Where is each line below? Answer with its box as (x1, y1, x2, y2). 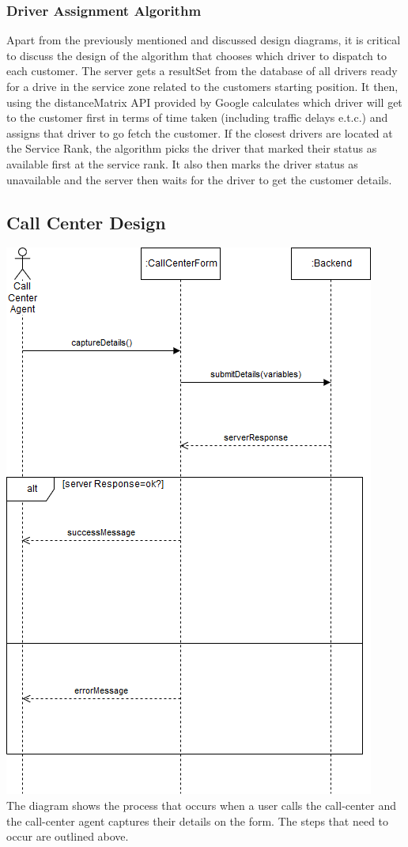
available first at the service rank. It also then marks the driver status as (6, 155, 358, 172)
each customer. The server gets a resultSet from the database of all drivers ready (6, 62, 398, 79)
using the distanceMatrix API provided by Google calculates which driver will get (6, 93, 402, 110)
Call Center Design (6, 210, 166, 234)
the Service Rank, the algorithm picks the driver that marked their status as (6, 140, 377, 157)
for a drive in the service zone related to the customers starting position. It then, (6, 78, 399, 94)
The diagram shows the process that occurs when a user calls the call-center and (6, 796, 396, 813)
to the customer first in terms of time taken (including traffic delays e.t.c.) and (6, 109, 388, 126)
